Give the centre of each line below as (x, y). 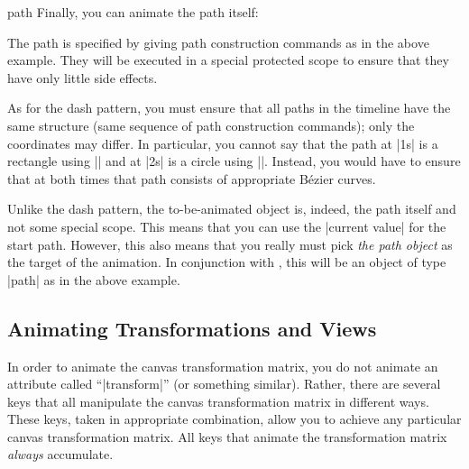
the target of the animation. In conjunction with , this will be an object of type (227, 262)
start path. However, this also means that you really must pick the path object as (230, 244)
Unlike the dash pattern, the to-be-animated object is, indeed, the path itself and (232, 209)
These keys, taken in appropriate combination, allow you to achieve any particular (234, 419)
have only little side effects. (83, 77)
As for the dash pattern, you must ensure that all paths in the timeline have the (229, 108)
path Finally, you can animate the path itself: (133, 12)
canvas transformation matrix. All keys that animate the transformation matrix (227, 436)
